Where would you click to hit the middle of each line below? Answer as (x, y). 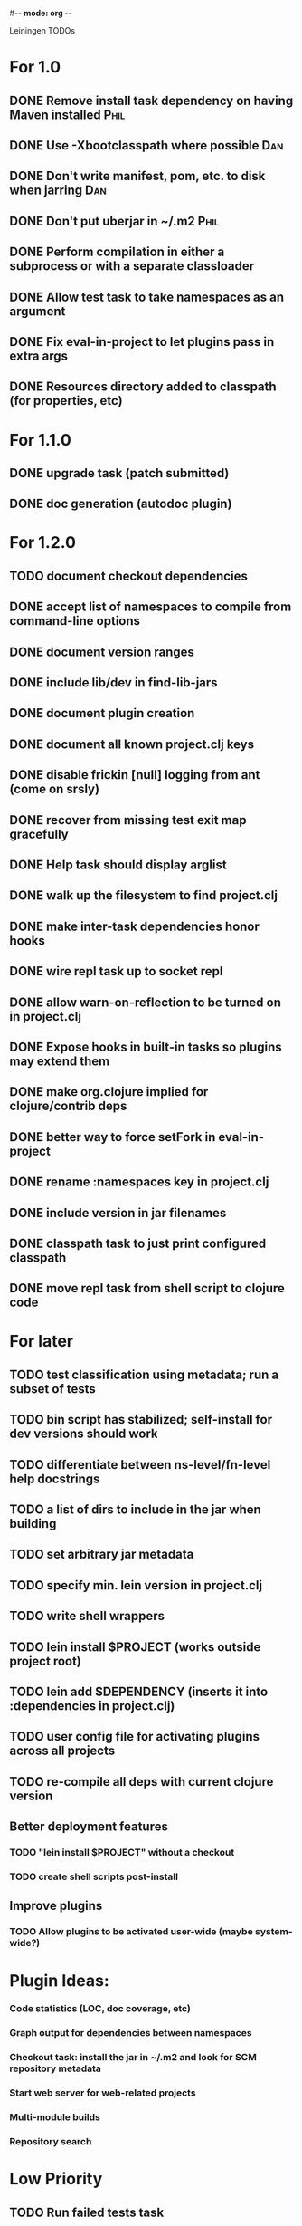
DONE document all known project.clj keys (132, 744)
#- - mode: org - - (41, 13)
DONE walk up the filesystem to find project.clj (144, 896)
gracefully (39, 834)
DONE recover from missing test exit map (128, 820)
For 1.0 (35, 67)
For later (42, 1342)
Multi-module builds (55, 2117)
